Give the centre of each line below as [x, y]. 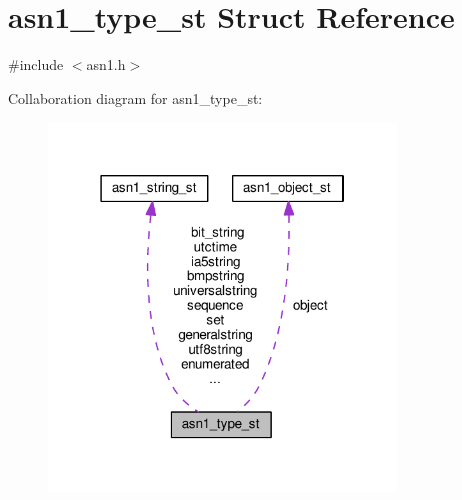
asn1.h [106, 64]
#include [36, 64]
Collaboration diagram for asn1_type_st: [135, 97]
